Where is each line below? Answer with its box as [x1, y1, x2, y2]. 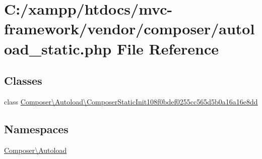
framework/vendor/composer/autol [4, 18, 255, 39]
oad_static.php [4, 38, 112, 59]
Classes [4, 73, 42, 88]
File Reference [116, 38, 219, 59]
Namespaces [4, 121, 69, 136]
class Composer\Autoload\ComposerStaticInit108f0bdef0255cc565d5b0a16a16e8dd [4, 96, 258, 107]
